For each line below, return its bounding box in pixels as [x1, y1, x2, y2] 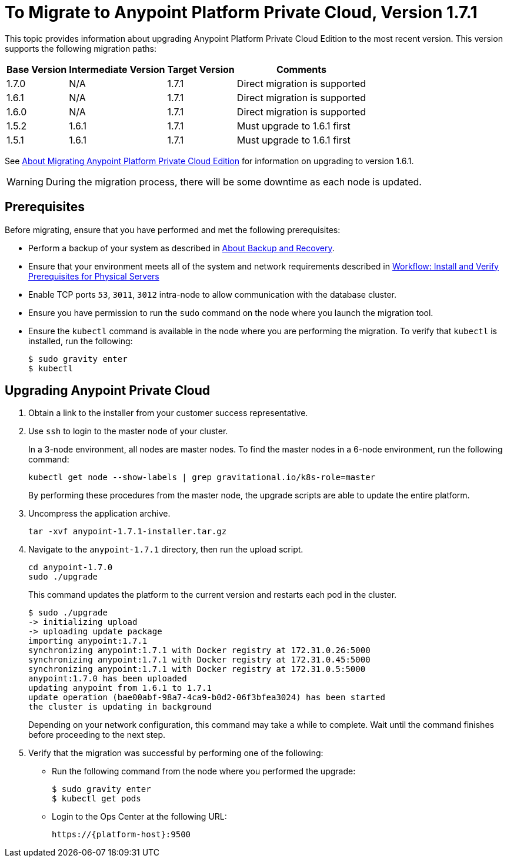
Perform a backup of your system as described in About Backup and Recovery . [28, 242, 335, 253]
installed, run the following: [28, 335, 133, 346]
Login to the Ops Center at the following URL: [52, 811, 227, 822]
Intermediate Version [69, 63, 165, 75]
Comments [276, 63, 326, 75]
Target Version [167, 63, 235, 75]
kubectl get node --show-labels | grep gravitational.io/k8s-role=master [28, 472, 376, 482]
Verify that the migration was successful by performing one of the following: [28, 748, 323, 758]
